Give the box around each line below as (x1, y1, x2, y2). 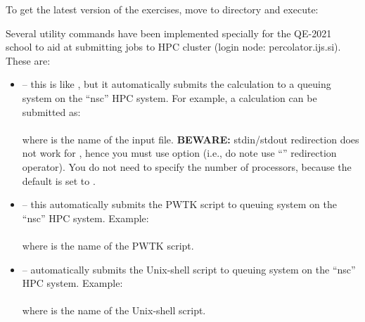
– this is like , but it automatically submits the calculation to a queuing (22, 77, 331, 91)
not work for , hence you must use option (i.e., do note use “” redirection (22, 146, 337, 160)
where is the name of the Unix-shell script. (22, 303, 206, 318)
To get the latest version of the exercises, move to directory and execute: (6, 2, 319, 16)
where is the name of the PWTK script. (22, 238, 194, 252)
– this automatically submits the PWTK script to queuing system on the (22, 197, 337, 212)
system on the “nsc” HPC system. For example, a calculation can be (22, 90, 317, 105)
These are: (6, 53, 51, 67)
